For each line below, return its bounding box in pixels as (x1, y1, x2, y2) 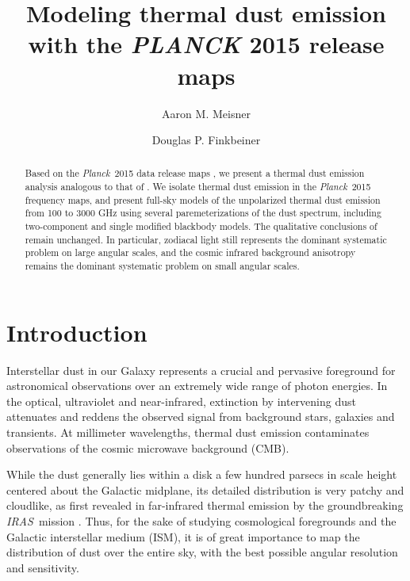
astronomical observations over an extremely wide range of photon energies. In (6, 377, 388, 394)
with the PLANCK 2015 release (28, 28, 385, 61)
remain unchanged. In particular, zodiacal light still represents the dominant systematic (25, 232, 387, 246)
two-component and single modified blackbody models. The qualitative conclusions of (25, 220, 377, 233)
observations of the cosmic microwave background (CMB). (6, 439, 289, 456)
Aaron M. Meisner (162, 105, 251, 121)
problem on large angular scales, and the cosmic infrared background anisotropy (25, 246, 356, 259)
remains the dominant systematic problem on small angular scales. (25, 259, 300, 273)
